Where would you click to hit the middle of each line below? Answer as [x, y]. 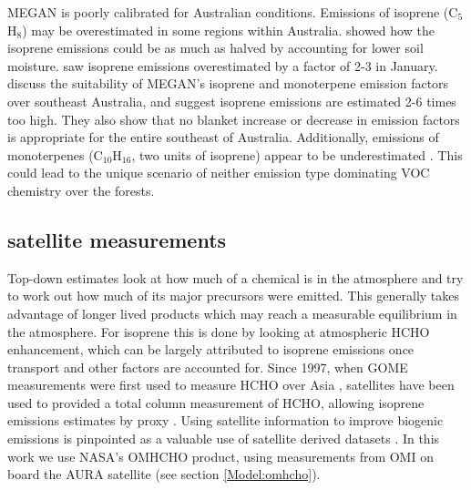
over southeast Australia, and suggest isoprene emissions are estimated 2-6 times [232, 101]
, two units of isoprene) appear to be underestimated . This [297, 154]
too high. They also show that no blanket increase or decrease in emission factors [234, 119]
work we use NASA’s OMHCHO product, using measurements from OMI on [220, 456]
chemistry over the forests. [81, 190]
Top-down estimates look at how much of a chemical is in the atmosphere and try [235, 277]
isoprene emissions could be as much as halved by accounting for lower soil [215, 48]
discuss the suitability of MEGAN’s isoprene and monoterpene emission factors [228, 83]
